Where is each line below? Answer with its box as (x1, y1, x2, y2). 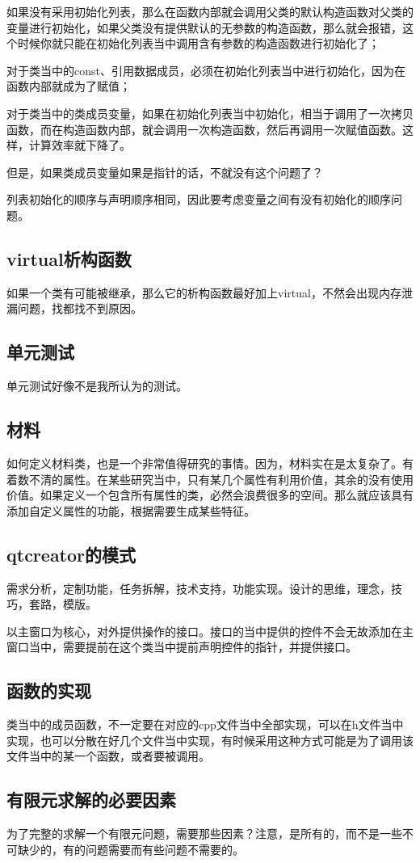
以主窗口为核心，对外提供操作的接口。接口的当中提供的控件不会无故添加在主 (6, 622, 414, 639)
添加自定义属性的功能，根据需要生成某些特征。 (6, 502, 255, 519)
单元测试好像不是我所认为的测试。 (6, 377, 187, 394)
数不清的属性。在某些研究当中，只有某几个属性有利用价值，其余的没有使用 (17, 470, 414, 487)
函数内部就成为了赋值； (6, 78, 131, 95)
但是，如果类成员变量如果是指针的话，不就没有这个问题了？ (6, 163, 323, 180)
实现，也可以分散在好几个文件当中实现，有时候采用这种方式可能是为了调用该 (6, 731, 414, 748)
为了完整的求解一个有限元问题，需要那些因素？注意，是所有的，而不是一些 (6, 825, 402, 842)
